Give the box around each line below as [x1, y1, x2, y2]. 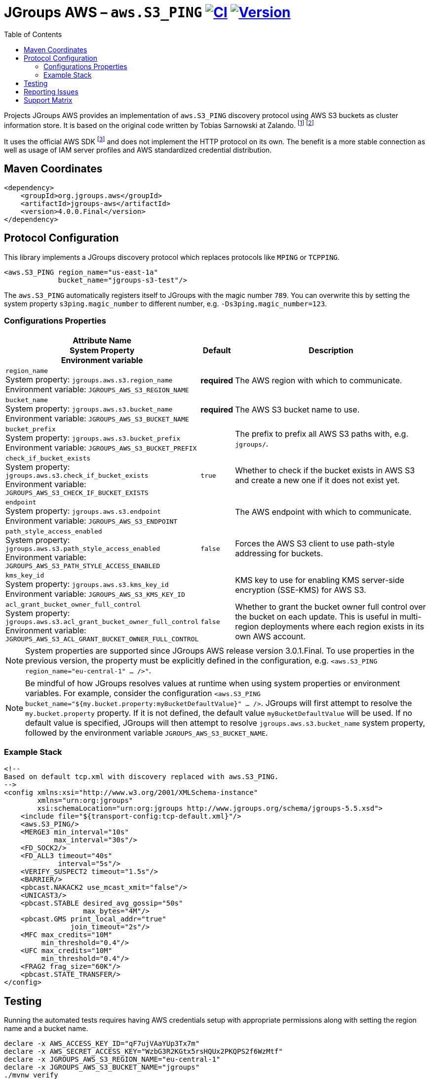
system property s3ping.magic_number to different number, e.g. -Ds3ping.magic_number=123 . [4, 299, 327, 308]
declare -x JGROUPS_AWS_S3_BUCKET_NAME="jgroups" [4, 1063, 200, 1072]
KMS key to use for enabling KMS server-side [235, 575, 404, 585]
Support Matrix [24, 95, 73, 104]
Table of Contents [4, 30, 62, 39]
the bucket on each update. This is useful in [235, 612, 397, 622]
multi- [399, 612, 422, 622]
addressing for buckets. [235, 548, 323, 558]
